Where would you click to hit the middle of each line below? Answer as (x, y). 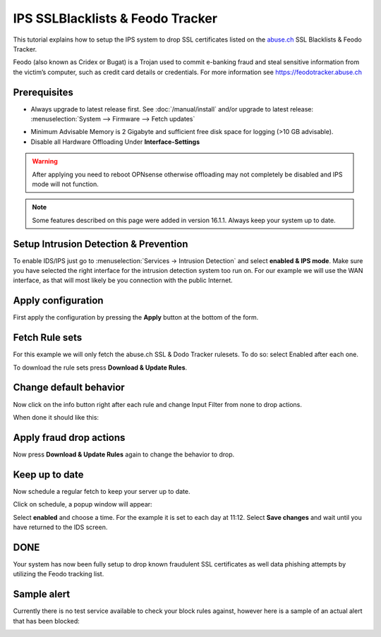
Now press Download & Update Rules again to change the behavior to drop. (124, 454)
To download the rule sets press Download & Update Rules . (100, 368)
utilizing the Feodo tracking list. (59, 574)
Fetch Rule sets (48, 338)
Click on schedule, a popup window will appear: (83, 504)
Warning (45, 162)
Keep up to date (48, 474)
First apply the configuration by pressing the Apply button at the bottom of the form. (136, 317)
